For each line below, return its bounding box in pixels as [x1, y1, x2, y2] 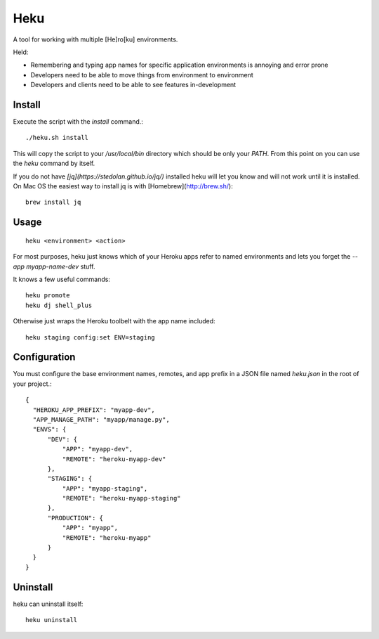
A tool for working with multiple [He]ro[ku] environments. [13, 35, 178, 44]
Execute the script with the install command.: [13, 117, 144, 126]
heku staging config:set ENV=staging [25, 333, 156, 341]
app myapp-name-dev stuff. [13, 262, 95, 271]
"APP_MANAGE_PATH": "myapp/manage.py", [32, 415, 170, 423]
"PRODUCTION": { [47, 514, 104, 522]
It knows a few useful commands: [13, 275, 110, 283]
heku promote [25, 292, 70, 299]
